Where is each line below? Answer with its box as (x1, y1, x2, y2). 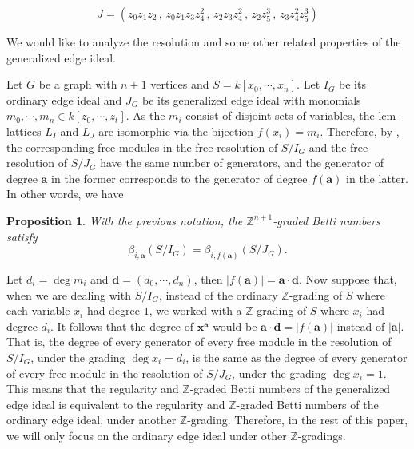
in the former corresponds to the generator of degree (51, 169, 308, 186)
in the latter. (346, 169, 408, 186)
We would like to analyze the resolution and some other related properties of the (6, 34, 401, 50)
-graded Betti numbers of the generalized (189, 380, 391, 397)
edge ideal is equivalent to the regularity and (6, 395, 225, 412)
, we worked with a (149, 302, 242, 319)
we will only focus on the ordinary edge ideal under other (6, 427, 287, 443)
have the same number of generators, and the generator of (100, 154, 384, 171)
